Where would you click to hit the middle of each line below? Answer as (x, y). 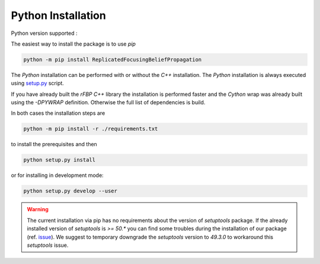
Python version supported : (44, 33)
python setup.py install (60, 160)
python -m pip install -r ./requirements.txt (91, 129)
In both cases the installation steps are (58, 113)
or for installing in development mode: (57, 175)
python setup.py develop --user (71, 191)
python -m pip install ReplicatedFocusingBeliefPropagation (113, 59)
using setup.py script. (38, 83)
